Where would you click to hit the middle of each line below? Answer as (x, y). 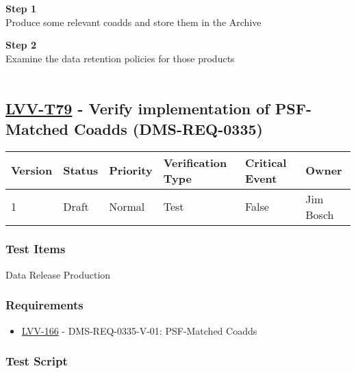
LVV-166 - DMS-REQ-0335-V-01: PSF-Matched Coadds (139, 330)
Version (32, 170)
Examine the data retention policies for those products (120, 58)
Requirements (44, 305)
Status (81, 170)
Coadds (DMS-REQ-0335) (168, 128)
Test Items (36, 249)
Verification (195, 162)
